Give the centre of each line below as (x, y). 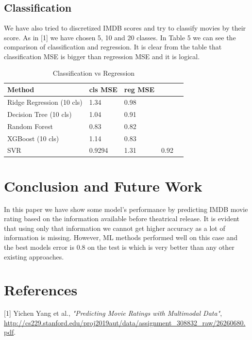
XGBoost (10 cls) (33, 138)
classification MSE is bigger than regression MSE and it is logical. (102, 56)
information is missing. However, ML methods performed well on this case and (121, 237)
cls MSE (103, 89)
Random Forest (30, 126)
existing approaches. (34, 256)
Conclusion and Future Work (103, 186)
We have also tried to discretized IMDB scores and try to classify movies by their (125, 28)
